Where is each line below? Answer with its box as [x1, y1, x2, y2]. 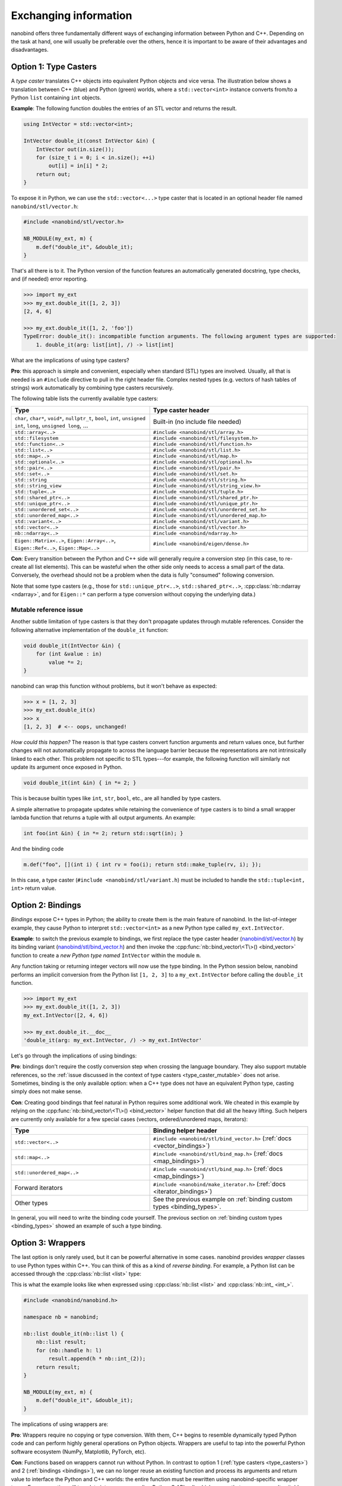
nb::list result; [36, 1339, 87, 1346]
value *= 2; [48, 659, 83, 666]
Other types [14, 1199, 48, 1207]
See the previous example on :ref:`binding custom [153, 1195, 293, 1203]
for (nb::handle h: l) [36, 1347, 102, 1353]
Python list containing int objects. [11, 94, 102, 101]
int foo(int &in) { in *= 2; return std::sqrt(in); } [23, 830, 183, 836]
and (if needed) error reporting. [11, 275, 88, 282]
